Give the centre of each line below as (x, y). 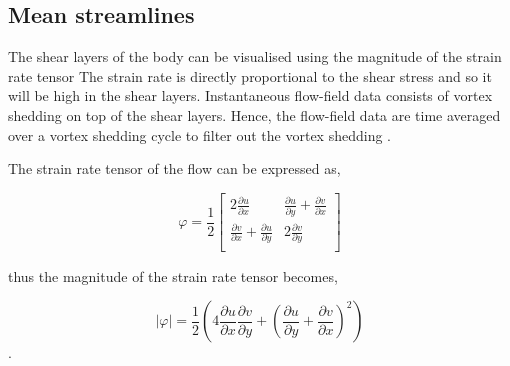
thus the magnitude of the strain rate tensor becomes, (173, 275)
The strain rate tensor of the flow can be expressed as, (174, 168)
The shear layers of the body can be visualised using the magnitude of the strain (255, 56)
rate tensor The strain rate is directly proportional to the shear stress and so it (250, 75)
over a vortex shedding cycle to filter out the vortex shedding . (199, 134)
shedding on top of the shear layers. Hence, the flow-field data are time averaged (254, 114)
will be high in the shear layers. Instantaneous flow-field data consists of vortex (250, 95)
